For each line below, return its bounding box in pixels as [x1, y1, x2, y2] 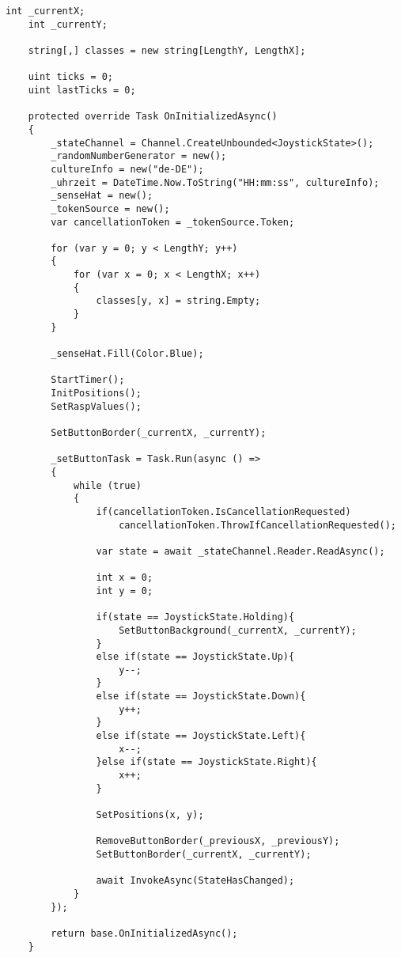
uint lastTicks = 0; [28, 84, 136, 96]
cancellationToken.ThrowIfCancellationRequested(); [119, 519, 396, 531]
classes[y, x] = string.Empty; [96, 295, 261, 307]
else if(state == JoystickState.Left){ [96, 730, 306, 742]
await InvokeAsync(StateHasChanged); [96, 875, 295, 887]
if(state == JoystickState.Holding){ [96, 612, 295, 623]
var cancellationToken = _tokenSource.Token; [51, 216, 295, 228]
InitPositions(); [51, 388, 142, 399]
